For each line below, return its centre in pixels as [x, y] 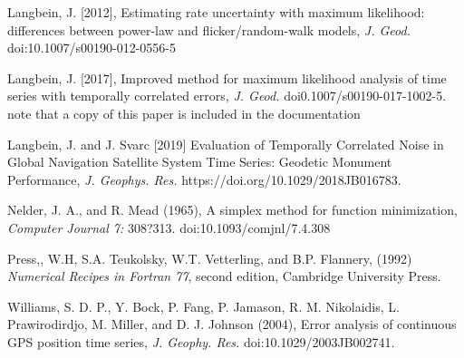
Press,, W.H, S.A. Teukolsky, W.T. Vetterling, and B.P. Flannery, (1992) [210, 258]
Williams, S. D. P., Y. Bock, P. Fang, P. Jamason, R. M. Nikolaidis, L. [203, 306]
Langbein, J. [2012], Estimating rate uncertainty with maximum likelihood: [216, 12]
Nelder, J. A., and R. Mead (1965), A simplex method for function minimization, [232, 210]
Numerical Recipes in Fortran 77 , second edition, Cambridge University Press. [224, 276]
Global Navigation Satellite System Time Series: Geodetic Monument [200, 162]
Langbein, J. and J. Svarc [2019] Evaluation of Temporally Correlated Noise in [226, 144]
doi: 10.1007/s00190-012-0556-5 [92, 48]
